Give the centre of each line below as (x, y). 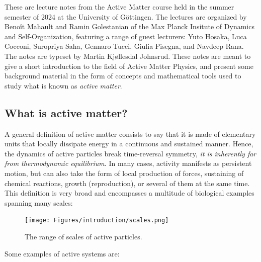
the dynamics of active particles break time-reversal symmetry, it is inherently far (130, 153)
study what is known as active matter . (63, 85)
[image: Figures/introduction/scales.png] (97, 221)
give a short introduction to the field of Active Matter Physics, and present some (129, 66)
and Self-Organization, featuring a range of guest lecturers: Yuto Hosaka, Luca (126, 36)
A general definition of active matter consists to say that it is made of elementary (130, 134)
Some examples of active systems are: (62, 253)
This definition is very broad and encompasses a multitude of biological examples (129, 193)
